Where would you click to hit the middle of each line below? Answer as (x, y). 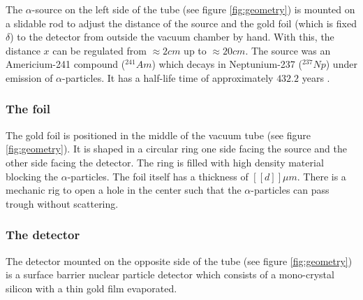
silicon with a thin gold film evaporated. (91, 288)
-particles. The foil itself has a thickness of (158, 176)
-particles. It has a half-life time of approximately (168, 77)
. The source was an (288, 50)
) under (341, 64)
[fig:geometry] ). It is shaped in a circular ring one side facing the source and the (176, 149)
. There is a (321, 176)
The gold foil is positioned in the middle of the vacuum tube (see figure (158, 135)
